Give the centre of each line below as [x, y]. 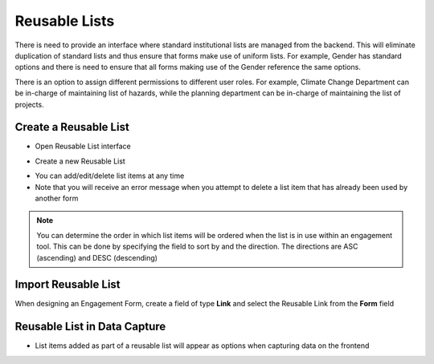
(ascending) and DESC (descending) [97, 257]
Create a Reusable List [72, 127]
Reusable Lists [65, 21]
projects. [29, 104]
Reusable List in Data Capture [90, 327]
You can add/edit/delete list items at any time [110, 176]
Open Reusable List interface [83, 146]
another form [57, 198]
